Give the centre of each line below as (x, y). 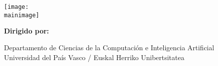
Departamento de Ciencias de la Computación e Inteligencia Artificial (109, 47)
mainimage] (22, 15)
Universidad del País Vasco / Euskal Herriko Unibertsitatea (94, 57)
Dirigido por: (27, 31)
